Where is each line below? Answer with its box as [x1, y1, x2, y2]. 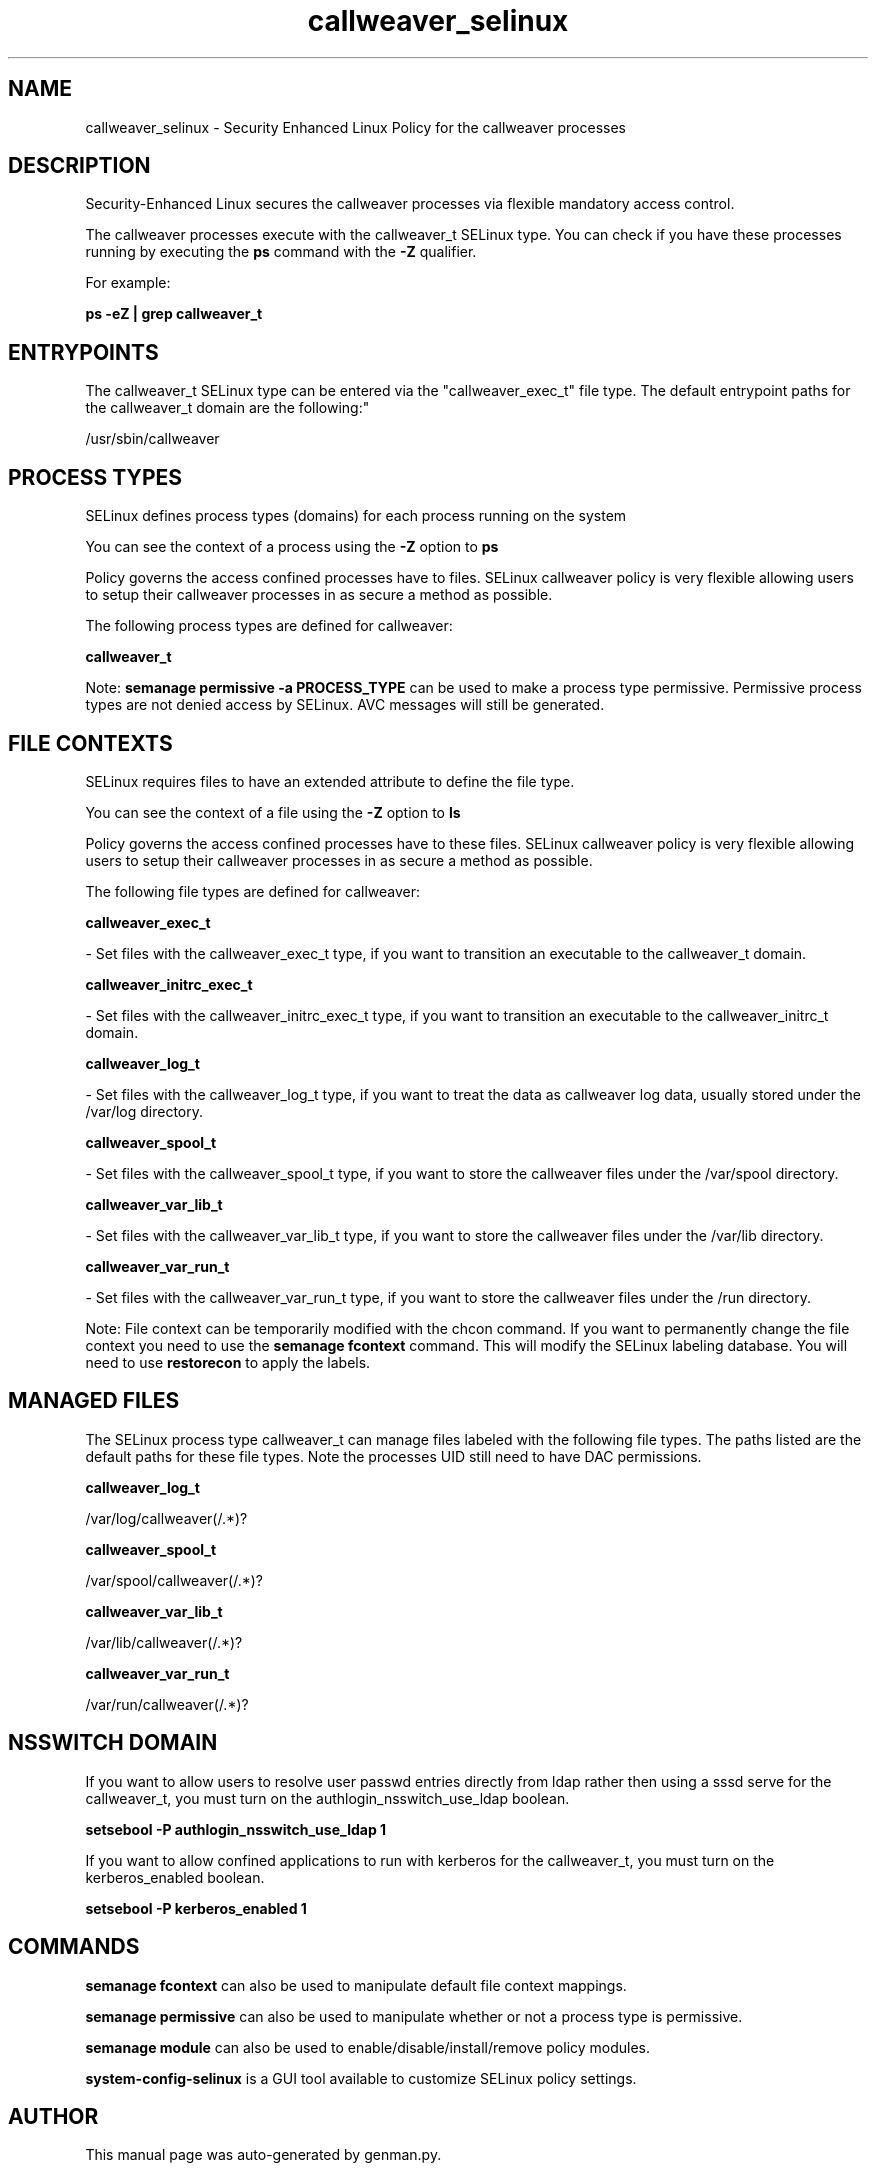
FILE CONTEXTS [8, 730, 173, 756]
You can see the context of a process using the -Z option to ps [85, 538, 499, 556]
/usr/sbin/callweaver [85, 430, 220, 448]
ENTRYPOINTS [8, 339, 159, 365]
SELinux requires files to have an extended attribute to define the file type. [85, 772, 575, 790]
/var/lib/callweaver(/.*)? [85, 1633, 243, 1651]
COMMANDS [8, 1934, 140, 1960]
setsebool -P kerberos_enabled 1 [85, 1899, 307, 1917]
